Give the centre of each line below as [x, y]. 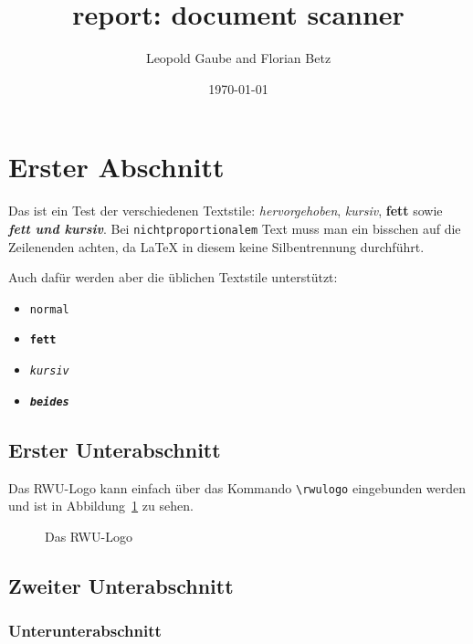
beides [49, 401]
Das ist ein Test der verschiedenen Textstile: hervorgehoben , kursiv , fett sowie [226, 211]
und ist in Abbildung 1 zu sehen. [101, 506]
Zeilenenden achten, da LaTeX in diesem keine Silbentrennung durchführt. [216, 246]
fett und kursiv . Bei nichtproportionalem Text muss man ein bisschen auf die [235, 228]
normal [49, 309]
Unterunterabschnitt [85, 631]
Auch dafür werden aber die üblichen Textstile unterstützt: [173, 277]
